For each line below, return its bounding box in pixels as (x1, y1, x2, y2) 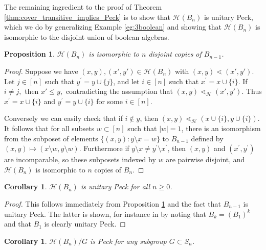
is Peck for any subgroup (90, 235, 167, 246)
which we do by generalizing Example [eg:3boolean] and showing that (4, 21, 222, 32)
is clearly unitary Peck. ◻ (44, 218, 126, 229)
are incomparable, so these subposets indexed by (4, 154, 156, 165)
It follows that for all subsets (4, 122, 95, 133)
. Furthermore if (79, 143, 129, 154)
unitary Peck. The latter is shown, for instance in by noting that (4, 208, 206, 219)
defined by (191, 133, 224, 143)
